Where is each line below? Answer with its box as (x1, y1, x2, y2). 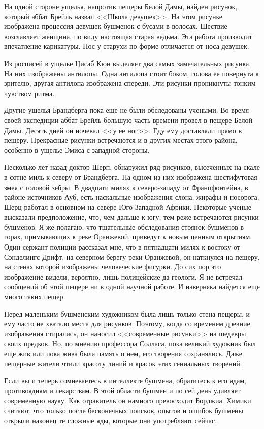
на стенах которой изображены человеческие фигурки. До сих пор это (4, 261, 221, 272)
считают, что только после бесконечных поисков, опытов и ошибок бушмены (4, 405, 244, 415)
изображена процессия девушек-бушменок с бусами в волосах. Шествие (4, 21, 227, 32)
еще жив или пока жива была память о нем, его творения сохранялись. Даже (4, 348, 243, 358)
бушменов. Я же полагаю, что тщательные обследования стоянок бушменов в (4, 221, 244, 232)
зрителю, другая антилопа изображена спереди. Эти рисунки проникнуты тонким (4, 78, 256, 88)
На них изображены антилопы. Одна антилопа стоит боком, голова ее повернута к (4, 68, 259, 78)
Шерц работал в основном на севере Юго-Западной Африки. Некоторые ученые (4, 201, 251, 212)
